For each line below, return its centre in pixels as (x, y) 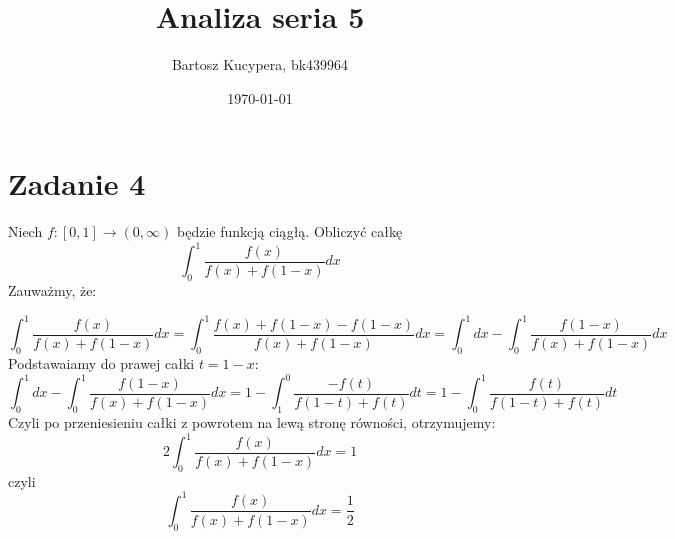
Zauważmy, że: (52, 290)
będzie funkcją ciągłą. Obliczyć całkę (289, 231)
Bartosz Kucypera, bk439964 (260, 64)
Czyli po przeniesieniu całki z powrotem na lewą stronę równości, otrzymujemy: (252, 421)
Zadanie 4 (77, 183)
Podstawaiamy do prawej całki (101, 363)
